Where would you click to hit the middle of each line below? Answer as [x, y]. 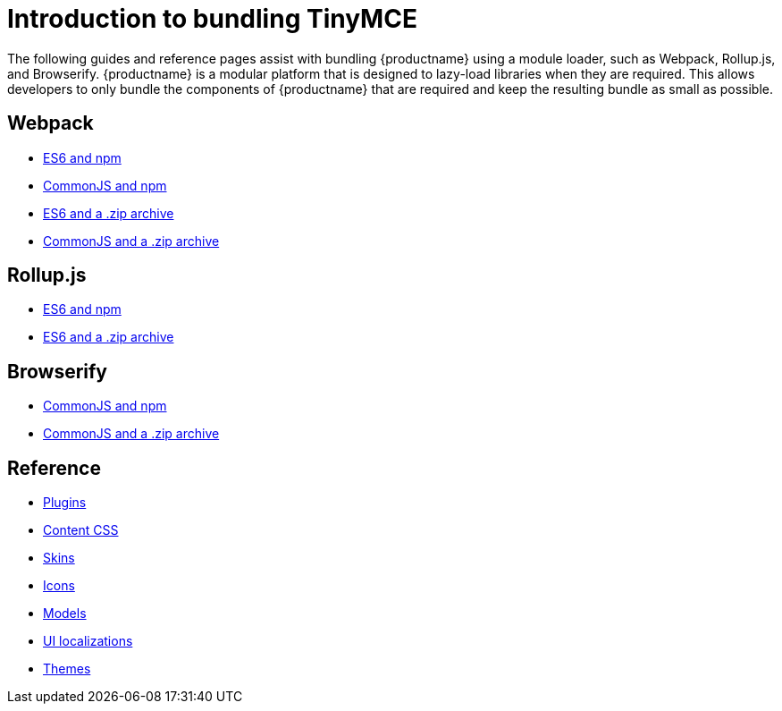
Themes [67, 669]
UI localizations [88, 641]
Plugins [65, 503]
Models [65, 614]
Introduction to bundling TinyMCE [212, 19]
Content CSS [81, 530]
